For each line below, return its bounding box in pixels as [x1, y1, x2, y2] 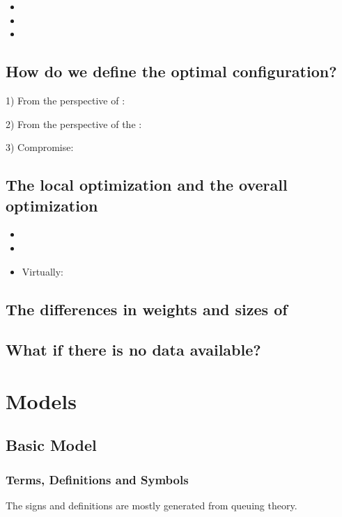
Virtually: [22, 264, 63, 278]
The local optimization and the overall [6, 174, 288, 196]
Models [6, 386, 77, 415]
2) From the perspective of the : [6, 116, 142, 131]
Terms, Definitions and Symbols [6, 470, 189, 488]
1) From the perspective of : [6, 93, 125, 107]
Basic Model [6, 434, 97, 456]
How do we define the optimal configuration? [6, 61, 337, 82]
